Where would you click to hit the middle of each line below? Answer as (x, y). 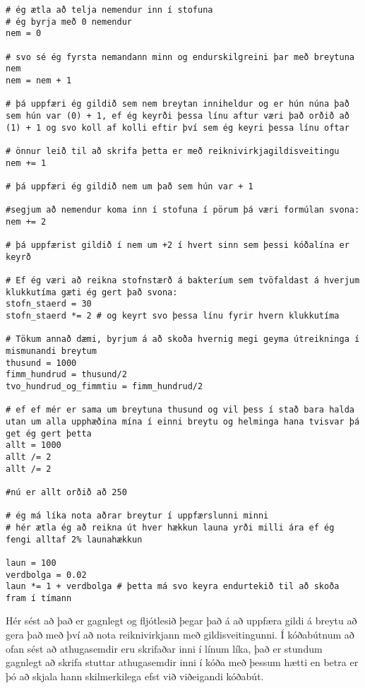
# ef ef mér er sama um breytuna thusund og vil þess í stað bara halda (180, 410)
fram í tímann (39, 598)
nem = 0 (24, 34)
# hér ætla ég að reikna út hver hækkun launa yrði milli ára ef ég (170, 527)
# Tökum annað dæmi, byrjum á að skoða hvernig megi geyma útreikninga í (183, 339)
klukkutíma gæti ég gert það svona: (92, 292)
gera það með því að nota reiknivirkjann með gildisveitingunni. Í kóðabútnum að (180, 635)
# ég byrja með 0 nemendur (69, 22)
